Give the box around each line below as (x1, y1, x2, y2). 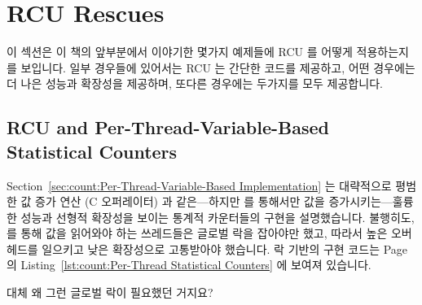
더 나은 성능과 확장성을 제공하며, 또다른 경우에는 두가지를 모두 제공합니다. (7, 75, 383, 92)
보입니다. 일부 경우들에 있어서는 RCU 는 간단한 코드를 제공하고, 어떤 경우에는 (20, 59, 415, 76)
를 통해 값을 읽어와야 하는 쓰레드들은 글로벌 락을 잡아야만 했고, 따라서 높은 (7, 224, 388, 242)
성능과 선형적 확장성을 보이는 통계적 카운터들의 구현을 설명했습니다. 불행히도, (20, 208, 415, 225)
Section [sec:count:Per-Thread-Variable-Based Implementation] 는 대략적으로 (7, 176, 392, 194)
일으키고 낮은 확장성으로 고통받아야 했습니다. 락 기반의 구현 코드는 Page (42, 240, 408, 257)
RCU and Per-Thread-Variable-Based (7, 115, 330, 140)
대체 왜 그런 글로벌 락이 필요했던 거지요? (7, 284, 213, 301)
